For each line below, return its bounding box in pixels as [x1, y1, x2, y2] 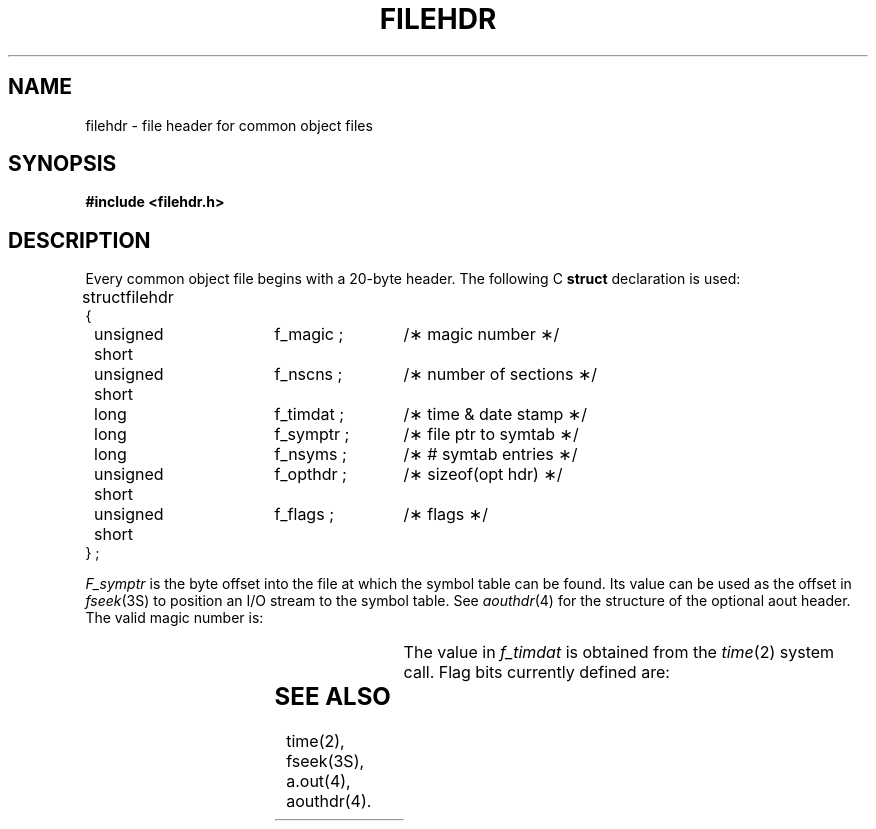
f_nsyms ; [274, 444, 347, 465]
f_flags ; [274, 504, 334, 525]
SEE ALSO [274, 682, 391, 712]
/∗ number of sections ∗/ [403, 364, 598, 385]
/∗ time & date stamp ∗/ [403, 404, 587, 425]
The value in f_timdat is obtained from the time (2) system [403, 642, 835, 663]
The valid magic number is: [85, 609, 264, 627]
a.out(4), [286, 771, 351, 792]
